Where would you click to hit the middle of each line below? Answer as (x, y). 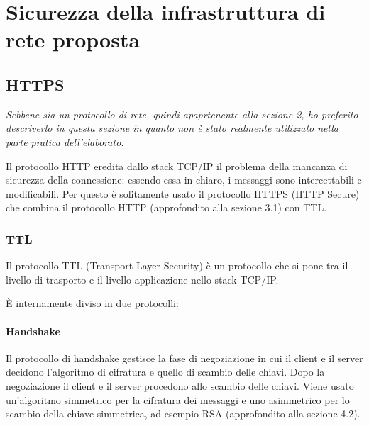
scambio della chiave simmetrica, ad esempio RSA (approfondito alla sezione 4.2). (183, 414)
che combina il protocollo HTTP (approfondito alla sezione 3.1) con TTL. (166, 207)
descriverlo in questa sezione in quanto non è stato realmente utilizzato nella (172, 128)
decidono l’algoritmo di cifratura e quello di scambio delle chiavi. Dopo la (165, 372)
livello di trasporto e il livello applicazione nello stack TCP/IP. (142, 279)
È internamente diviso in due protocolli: (92, 303)
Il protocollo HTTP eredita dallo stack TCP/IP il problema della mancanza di (177, 166)
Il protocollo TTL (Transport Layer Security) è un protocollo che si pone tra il (177, 265)
